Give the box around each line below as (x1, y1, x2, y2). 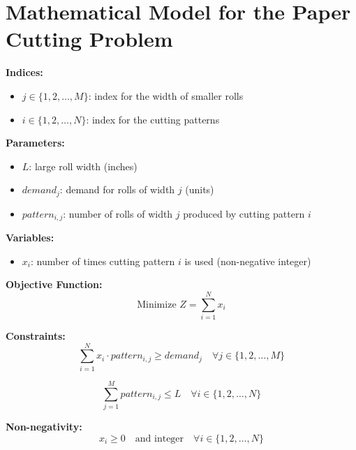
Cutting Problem (6, 24, 173, 53)
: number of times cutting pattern (30, 253, 175, 268)
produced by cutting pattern (183, 206, 305, 220)
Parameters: (6, 135, 65, 150)
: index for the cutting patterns (86, 112, 220, 126)
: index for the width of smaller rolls (88, 88, 244, 103)
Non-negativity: (6, 419, 82, 433)
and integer (135, 433, 184, 444)
